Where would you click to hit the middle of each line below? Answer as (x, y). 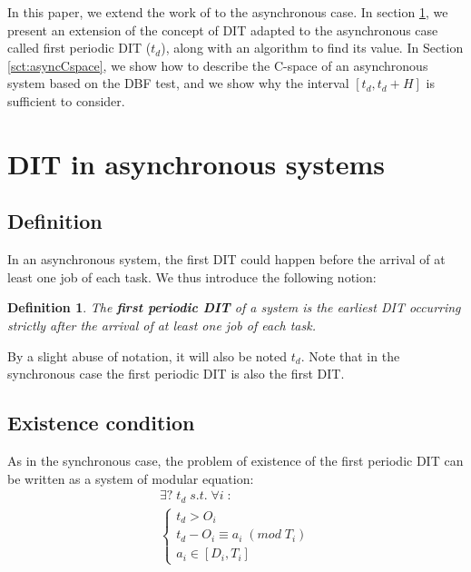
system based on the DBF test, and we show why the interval (178, 83)
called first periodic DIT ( (79, 48)
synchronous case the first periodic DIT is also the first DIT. (176, 374)
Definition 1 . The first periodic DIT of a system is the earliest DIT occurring (234, 307)
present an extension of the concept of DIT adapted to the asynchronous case (223, 30)
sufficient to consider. (66, 100)
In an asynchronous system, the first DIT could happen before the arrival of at (226, 259)
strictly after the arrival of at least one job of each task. (162, 325)
